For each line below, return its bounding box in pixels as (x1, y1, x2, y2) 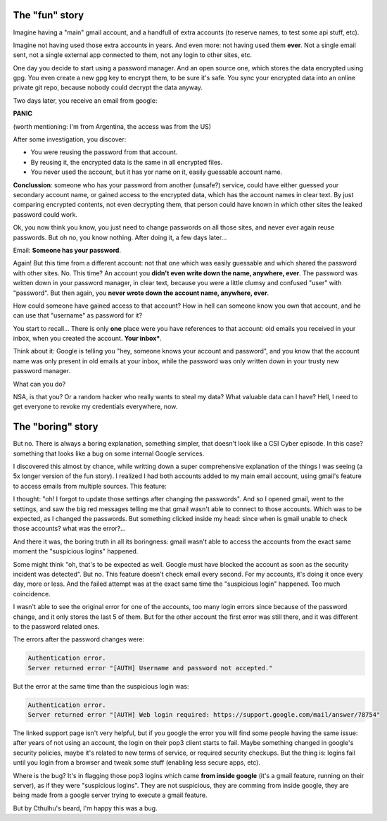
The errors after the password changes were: (13, 635, 145, 644)
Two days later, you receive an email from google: (13, 96, 158, 105)
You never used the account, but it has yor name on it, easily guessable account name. (30, 168, 283, 176)
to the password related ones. (13, 622, 100, 630)
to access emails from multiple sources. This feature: (13, 482, 167, 490)
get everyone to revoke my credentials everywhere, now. (13, 402, 178, 411)
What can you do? (13, 380, 66, 388)
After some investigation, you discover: (13, 135, 127, 144)
